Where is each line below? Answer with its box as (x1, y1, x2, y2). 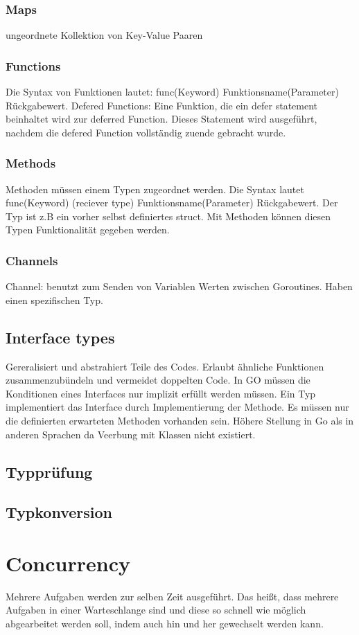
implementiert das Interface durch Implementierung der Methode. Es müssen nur (6, 400, 349, 414)
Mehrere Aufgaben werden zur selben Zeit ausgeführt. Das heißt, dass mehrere (6, 589, 339, 603)
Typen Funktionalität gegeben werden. (6, 222, 170, 237)
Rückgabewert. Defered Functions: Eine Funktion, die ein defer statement (6, 98, 318, 112)
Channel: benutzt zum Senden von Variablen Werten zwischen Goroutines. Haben (6, 279, 353, 294)
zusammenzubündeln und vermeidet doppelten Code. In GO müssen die (6, 373, 310, 387)
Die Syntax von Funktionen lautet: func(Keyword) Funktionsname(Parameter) (6, 84, 339, 99)
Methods (6, 154, 56, 172)
